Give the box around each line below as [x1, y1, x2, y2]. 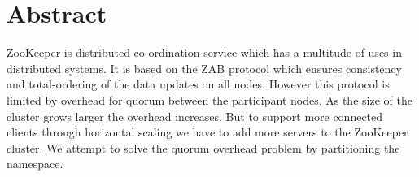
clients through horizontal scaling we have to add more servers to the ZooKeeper [7, 123, 408, 140]
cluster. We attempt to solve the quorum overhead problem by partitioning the [7, 139, 400, 156]
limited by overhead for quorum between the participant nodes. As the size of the [7, 91, 412, 108]
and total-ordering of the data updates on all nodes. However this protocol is [7, 76, 390, 93]
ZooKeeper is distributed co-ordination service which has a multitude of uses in [7, 44, 402, 61]
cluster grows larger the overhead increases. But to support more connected [7, 107, 383, 124]
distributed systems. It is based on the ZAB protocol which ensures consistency [7, 59, 402, 76]
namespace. [7, 155, 63, 172]
